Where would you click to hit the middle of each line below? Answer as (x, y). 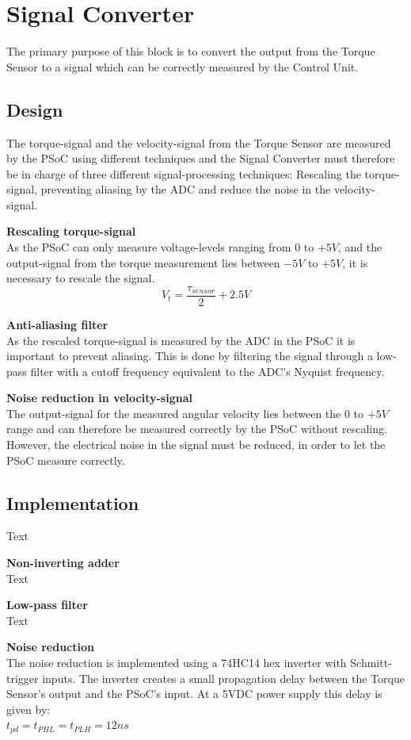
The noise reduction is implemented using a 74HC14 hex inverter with (177, 663)
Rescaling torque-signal (71, 231)
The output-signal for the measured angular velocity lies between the (174, 413)
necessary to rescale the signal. (81, 278)
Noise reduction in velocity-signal (99, 398)
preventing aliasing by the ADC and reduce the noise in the (186, 189)
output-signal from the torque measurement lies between (143, 262)
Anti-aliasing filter (57, 324)
